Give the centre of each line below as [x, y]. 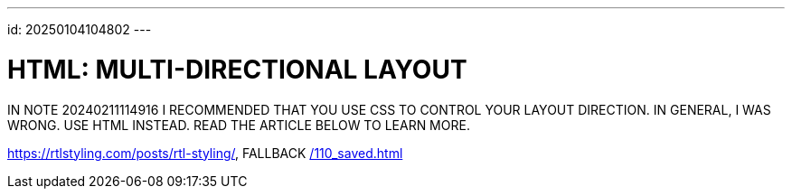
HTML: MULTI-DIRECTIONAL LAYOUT [237, 69]
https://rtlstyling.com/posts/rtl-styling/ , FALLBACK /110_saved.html [205, 153]
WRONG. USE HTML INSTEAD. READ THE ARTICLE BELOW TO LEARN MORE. [239, 125]
